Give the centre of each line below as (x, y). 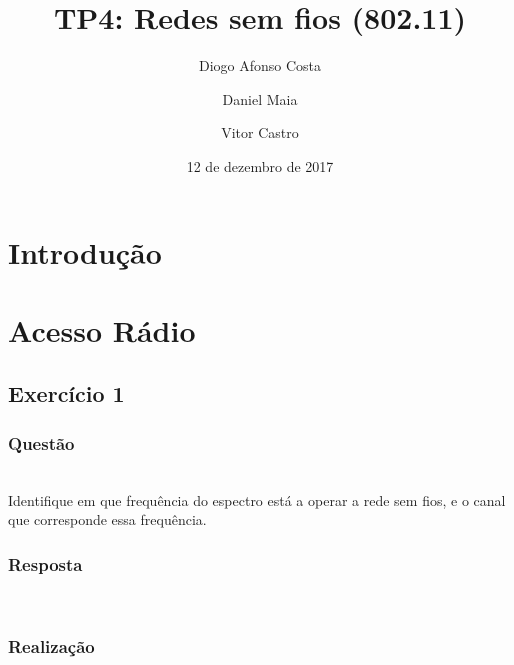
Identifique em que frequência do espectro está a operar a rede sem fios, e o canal (257, 499)
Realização (51, 645)
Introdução (85, 251)
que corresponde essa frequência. (107, 519)
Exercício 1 (66, 393)
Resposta (45, 563)
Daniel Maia (260, 98)
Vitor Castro (260, 132)
